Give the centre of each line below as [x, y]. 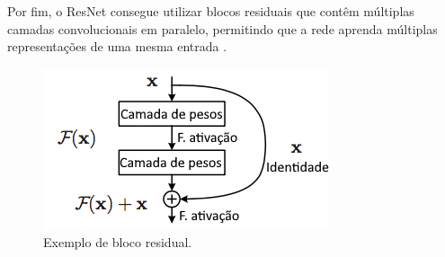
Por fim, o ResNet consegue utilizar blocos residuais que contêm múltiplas [211, 11]
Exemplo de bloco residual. [118, 242]
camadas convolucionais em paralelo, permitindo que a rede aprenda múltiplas [222, 28]
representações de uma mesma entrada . [117, 46]
